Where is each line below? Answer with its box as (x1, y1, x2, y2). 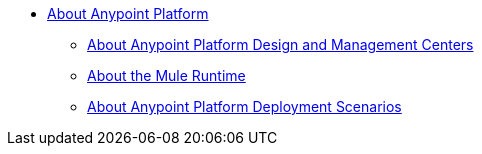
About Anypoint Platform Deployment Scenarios (87, 98, 402, 115)
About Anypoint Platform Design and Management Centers (87, 36, 474, 53)
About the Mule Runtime (87, 67, 246, 84)
